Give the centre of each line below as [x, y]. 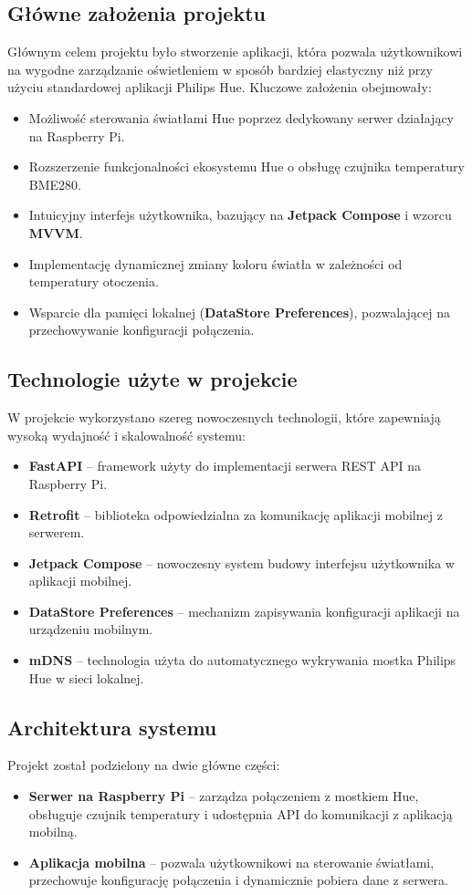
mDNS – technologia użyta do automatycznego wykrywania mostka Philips [242, 660]
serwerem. [57, 532]
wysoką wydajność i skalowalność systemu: [126, 435]
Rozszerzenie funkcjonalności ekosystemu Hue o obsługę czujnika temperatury [246, 167]
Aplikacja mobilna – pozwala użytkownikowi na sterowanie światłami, [231, 862]
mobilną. [53, 832]
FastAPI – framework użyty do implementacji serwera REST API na [225, 466]
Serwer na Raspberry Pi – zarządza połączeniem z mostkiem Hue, [224, 796]
